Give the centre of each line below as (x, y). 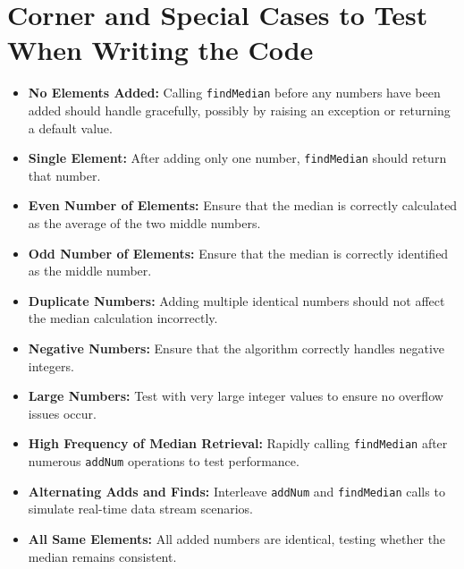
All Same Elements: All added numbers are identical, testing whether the (237, 538)
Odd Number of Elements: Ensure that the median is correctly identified (238, 253)
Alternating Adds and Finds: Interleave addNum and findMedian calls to (236, 491)
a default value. (70, 127)
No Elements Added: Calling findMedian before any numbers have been (234, 93)
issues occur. (62, 413)
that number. (64, 175)
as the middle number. (90, 271)
